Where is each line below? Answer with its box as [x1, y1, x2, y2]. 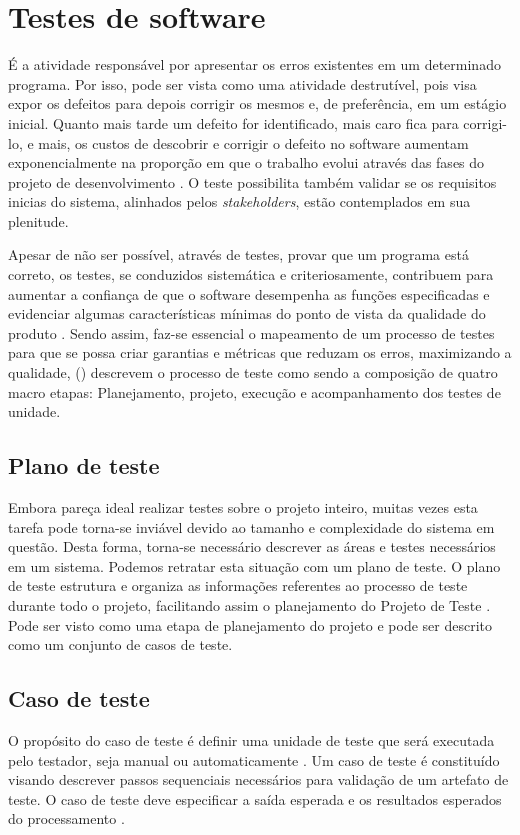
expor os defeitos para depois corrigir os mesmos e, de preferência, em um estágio [8, 93, 507, 114]
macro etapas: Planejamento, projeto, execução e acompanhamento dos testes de [8, 381, 501, 402]
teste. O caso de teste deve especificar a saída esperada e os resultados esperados [8, 788, 502, 809]
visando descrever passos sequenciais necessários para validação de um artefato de [8, 769, 509, 790]
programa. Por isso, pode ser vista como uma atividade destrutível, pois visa [8, 73, 477, 94]
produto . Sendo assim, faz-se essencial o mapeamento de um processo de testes [8, 322, 495, 343]
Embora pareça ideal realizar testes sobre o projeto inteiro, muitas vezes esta [8, 497, 478, 518]
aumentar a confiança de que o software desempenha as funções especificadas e [8, 283, 490, 304]
